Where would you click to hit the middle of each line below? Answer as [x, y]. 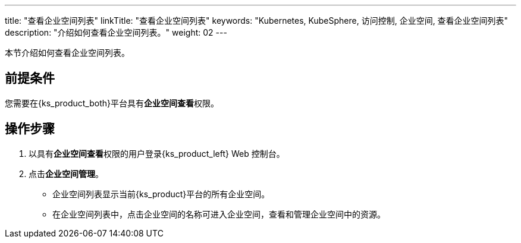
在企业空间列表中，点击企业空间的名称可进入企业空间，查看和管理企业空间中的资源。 [219, 214]
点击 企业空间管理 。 [66, 173]
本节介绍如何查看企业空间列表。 [67, 53]
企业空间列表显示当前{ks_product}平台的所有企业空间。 [161, 194]
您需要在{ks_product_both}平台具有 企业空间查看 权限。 [112, 103]
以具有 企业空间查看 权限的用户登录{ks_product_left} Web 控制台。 [157, 153]
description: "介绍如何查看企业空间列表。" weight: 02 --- [116, 32]
